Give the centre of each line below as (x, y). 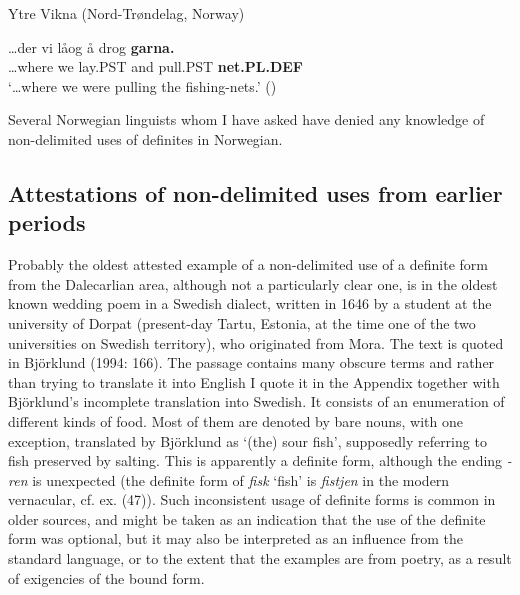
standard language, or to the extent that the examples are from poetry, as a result (260, 558)
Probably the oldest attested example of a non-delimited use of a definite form (248, 264)
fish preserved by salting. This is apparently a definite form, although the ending (255, 460)
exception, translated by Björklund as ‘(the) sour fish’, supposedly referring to (247, 440)
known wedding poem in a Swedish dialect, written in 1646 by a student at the (250, 303)
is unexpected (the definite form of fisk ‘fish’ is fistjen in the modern (241, 479)
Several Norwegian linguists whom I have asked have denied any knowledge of (246, 119)
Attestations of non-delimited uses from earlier (255, 192)
